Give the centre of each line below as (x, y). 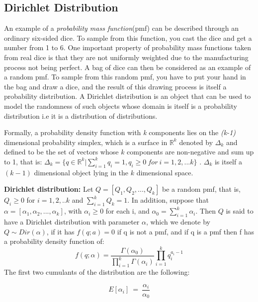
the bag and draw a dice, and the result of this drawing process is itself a (115, 86)
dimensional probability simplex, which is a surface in (86, 142)
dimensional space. (165, 172)
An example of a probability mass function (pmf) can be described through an (122, 28)
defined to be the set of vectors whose (61, 152)
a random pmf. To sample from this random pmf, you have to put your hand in (125, 77)
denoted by (196, 142)
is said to (240, 211)
